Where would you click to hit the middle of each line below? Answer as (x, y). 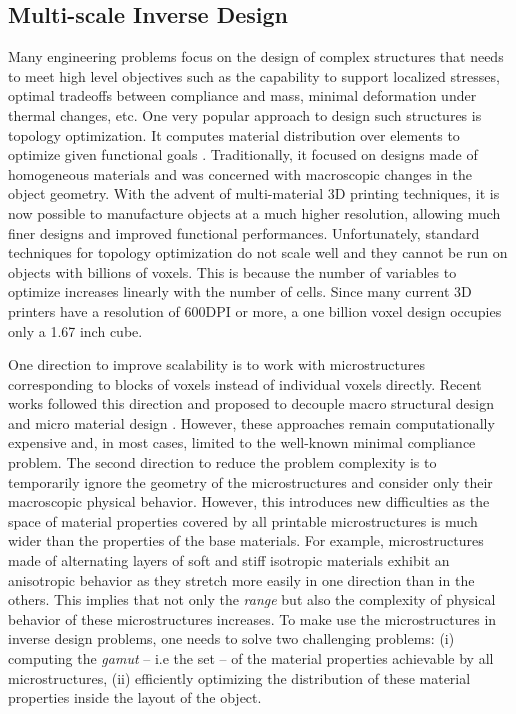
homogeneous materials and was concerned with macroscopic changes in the (240, 173)
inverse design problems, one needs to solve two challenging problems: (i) (231, 638)
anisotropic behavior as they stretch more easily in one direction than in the (241, 579)
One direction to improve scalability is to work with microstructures (217, 364)
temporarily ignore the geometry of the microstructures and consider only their (250, 481)
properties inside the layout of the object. (135, 697)
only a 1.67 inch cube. (75, 330)
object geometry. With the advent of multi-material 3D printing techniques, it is (254, 193)
